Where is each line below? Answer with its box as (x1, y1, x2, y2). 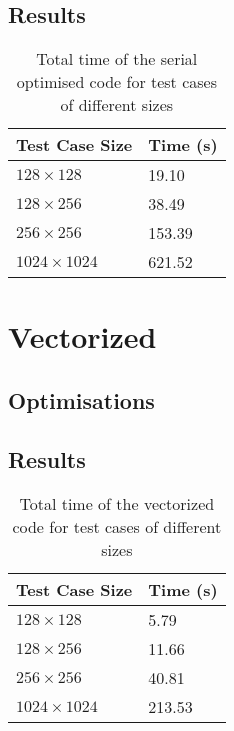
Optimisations (8, 384, 155, 415)
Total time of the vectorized (19, 491, 215, 515)
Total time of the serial (36, 47, 198, 71)
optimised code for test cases (16, 70, 217, 94)
